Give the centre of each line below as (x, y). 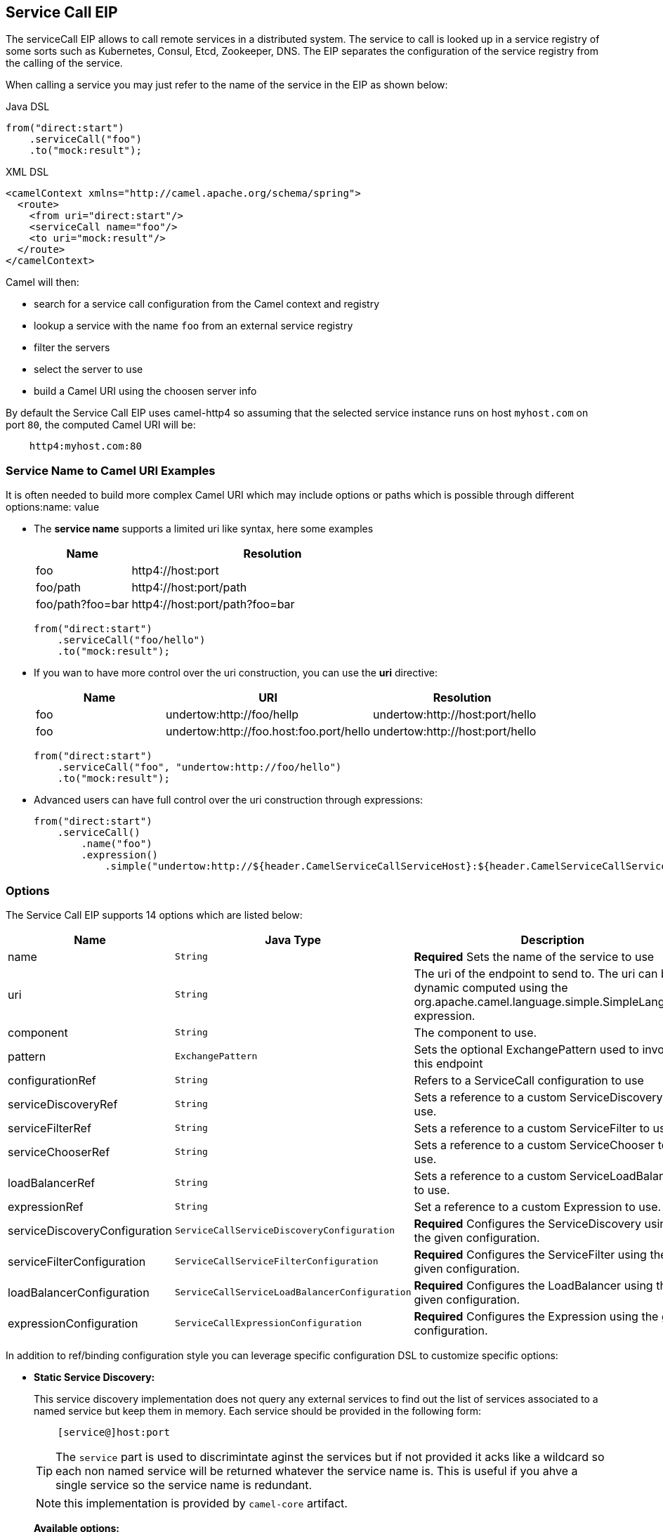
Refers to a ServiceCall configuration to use (529, 1080)
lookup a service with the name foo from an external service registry (193, 326)
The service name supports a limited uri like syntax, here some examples (204, 529)
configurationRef (52, 1080)
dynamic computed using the (491, 987)
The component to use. (475, 1032)
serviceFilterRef (50, 1128)
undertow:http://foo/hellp (232, 715)
